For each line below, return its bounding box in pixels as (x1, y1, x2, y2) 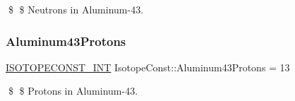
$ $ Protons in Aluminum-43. (8, 83, 138, 98)
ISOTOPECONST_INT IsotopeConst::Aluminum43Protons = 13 (6, 59, 290, 74)
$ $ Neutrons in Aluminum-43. (8, 2, 144, 16)
